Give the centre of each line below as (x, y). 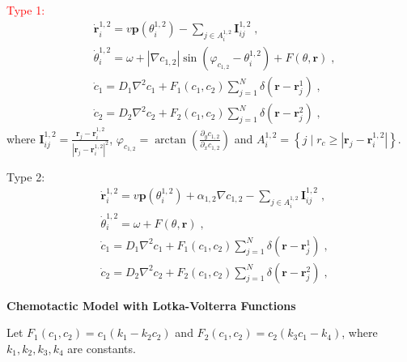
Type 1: (26, 10)
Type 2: (26, 176)
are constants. (102, 348)
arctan (171, 140)
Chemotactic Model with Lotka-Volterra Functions (151, 305)
